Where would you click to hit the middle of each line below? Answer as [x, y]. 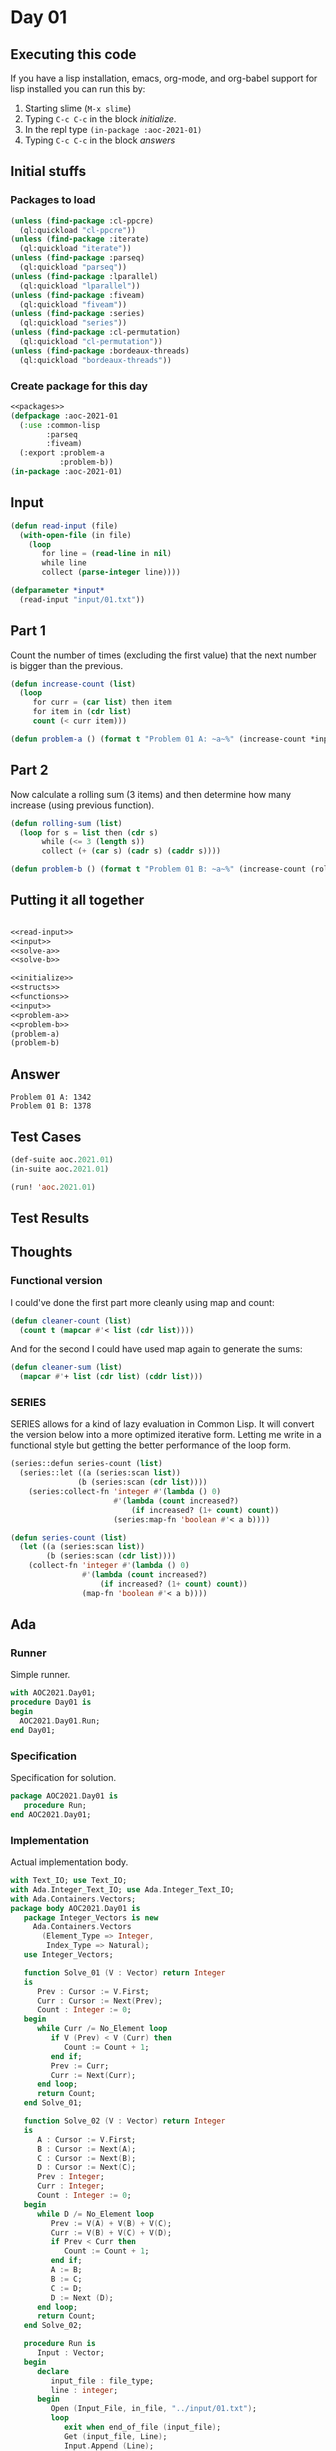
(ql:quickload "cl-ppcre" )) [78, 230]
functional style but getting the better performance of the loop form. [151, 1445]
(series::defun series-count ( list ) [86, 1464]
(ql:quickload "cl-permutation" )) [91, 342]
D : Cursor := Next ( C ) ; [86, 2167]
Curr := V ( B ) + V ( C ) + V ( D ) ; [111, 2232]
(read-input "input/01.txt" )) [82, 599]
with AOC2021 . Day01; [53, 1693]
